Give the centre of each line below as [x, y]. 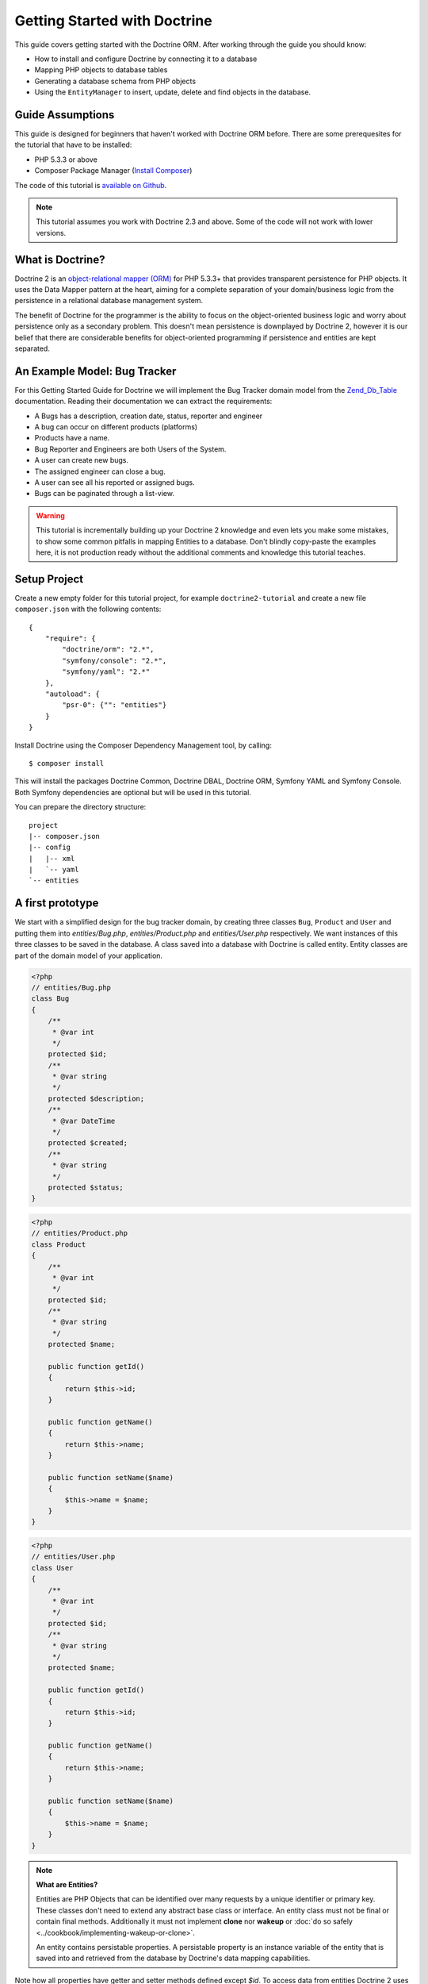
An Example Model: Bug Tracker [96, 371]
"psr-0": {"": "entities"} [115, 705]
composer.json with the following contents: [88, 609]
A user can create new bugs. [82, 460]
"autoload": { [73, 694]
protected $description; [96, 1098]
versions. [51, 233]
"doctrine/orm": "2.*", [108, 650]
